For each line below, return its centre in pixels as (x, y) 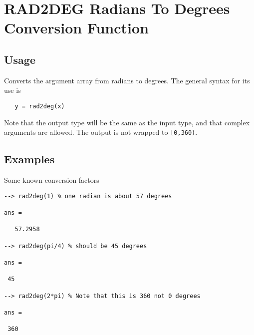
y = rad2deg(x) (40, 106)
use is (12, 90)
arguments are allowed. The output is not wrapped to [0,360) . (101, 132)
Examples (29, 159)
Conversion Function (76, 28)
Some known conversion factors (52, 180)
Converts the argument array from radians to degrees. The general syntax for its (127, 80)
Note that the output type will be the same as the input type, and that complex (127, 122)
